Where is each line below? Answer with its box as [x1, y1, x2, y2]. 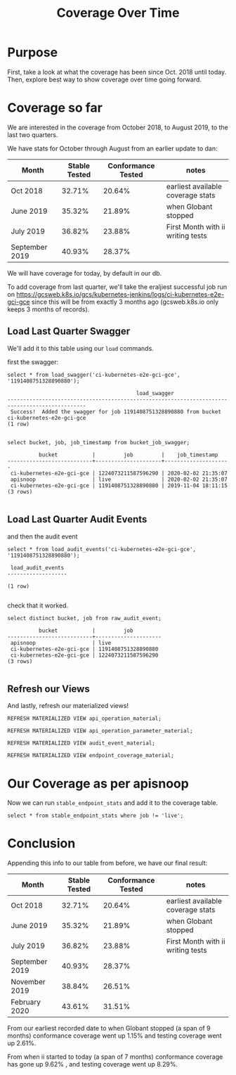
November [11, 977, 46, 987]
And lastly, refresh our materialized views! [7, 702, 129, 710]
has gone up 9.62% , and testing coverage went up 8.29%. [7, 1060, 178, 1069]
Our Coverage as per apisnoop [7, 775, 190, 792]
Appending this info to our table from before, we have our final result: [7, 859, 208, 868]
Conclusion [7, 835, 76, 851]
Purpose [7, 44, 58, 60]
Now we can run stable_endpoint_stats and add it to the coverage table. [7, 799, 218, 807]
